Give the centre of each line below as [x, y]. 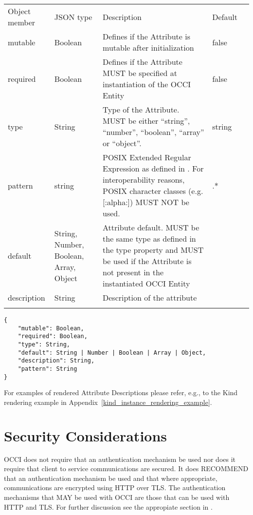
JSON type [73, 17]
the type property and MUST [153, 250]
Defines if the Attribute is [147, 36]
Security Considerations [86, 435]
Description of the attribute [150, 297]
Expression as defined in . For [153, 168]
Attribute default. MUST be [151, 227]
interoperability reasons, [144, 180]
